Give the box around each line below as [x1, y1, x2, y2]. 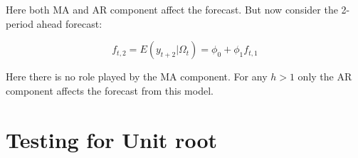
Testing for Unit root [6, 125, 217, 154]
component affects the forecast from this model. [6, 83, 214, 98]
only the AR [298, 69, 352, 84]
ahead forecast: [36, 16, 102, 31]
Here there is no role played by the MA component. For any [6, 69, 268, 84]
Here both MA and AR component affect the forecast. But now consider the [6, 2, 338, 16]
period [6, 16, 33, 31]
